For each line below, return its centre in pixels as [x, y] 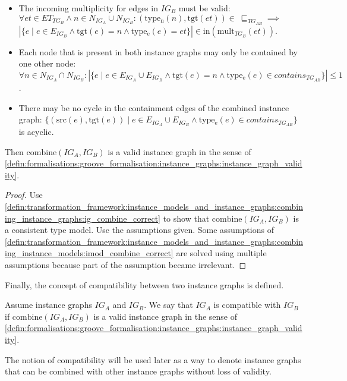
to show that [186, 218]
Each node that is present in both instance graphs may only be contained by [158, 51]
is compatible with [247, 305]
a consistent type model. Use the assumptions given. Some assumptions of [139, 230]
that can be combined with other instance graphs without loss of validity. [138, 371]
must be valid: [204, 8]
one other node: [47, 63]
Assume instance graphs [48, 305]
